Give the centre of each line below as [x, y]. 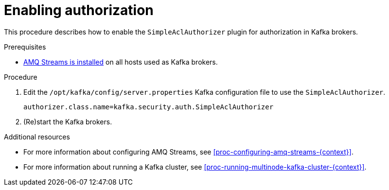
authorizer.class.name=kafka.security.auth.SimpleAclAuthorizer [149, 107]
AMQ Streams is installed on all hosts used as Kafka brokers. [121, 62]
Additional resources [37, 137]
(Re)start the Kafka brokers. [68, 121]
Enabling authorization [79, 10]
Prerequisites [25, 47]
